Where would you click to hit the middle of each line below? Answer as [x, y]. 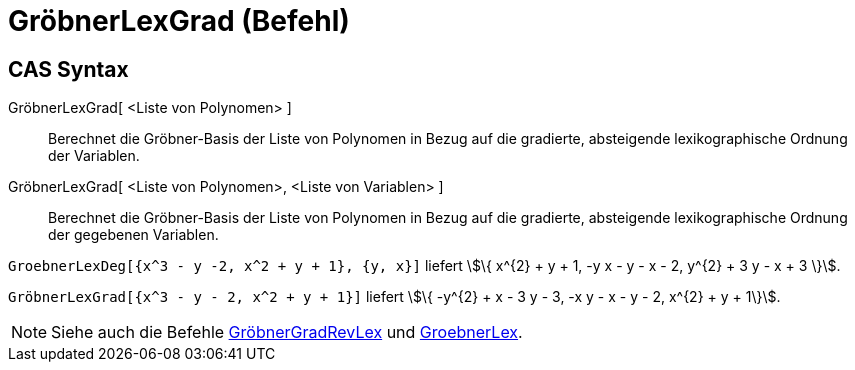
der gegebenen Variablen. [133, 235]
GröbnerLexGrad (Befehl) [179, 21]
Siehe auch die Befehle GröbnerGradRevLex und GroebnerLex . [287, 332]
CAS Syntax [68, 69]
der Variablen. [94, 156]
